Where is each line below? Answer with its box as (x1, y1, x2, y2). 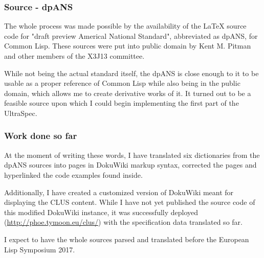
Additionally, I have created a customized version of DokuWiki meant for (4, 186, 234, 197)
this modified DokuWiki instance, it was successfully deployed (4, 206, 199, 217)
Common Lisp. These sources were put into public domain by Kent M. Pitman (4, 40, 251, 51)
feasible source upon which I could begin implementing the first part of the (4, 98, 239, 108)
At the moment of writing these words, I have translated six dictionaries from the (4, 149, 260, 160)
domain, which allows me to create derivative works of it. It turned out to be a (4, 87, 251, 98)
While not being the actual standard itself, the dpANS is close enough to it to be (4, 67, 259, 78)
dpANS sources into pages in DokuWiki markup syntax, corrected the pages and (4, 159, 257, 170)
